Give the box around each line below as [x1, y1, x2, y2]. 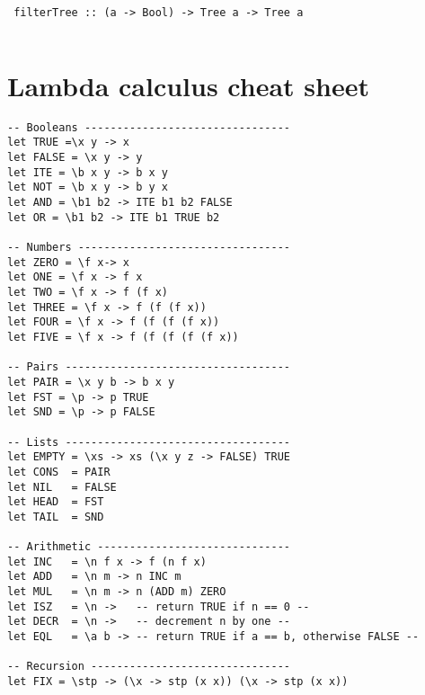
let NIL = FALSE [7, 480, 117, 494]
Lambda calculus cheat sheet [7, 67, 369, 103]
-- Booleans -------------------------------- [7, 120, 290, 134]
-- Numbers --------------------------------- [7, 241, 290, 254]
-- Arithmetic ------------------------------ [7, 540, 290, 554]
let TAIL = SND [7, 510, 104, 523]
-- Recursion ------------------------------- [7, 660, 290, 673]
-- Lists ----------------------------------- [7, 435, 290, 449]
